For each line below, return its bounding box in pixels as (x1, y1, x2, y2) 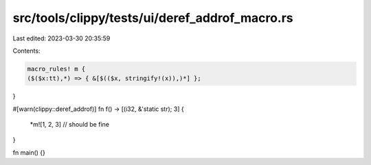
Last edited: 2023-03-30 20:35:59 (12, 34, 111, 42)
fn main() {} (12, 148, 46, 157)
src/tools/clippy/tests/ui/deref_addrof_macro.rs (12, 10, 293, 25)
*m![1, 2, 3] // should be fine (30, 120, 110, 129)
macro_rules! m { (27, 65, 86, 73)
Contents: (12, 47, 41, 55)
